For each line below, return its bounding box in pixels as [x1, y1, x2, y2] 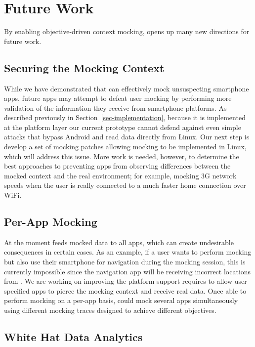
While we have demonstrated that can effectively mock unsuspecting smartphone [4, 83, 249, 93]
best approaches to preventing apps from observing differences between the [4, 161, 231, 171]
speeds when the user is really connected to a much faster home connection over [4, 180, 246, 190]
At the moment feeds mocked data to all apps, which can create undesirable [4, 237, 234, 247]
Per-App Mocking [4, 214, 97, 229]
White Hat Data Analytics [4, 329, 143, 344]
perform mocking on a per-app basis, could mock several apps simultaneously [4, 295, 238, 305]
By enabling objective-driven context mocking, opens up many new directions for [4, 26, 250, 37]
